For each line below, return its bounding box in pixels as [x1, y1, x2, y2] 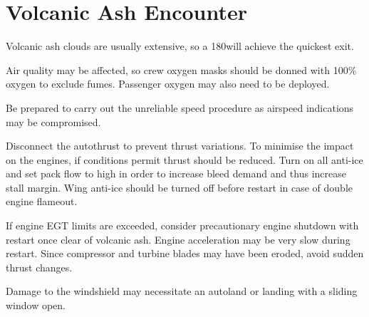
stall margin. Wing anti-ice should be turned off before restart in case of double [6, 180, 353, 194]
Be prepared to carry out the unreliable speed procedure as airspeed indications [6, 100, 354, 115]
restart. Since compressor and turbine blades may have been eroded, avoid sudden [6, 246, 364, 261]
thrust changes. [6, 259, 73, 274]
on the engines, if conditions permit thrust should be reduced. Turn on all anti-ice [6, 152, 363, 167]
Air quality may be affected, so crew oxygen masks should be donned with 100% [6, 62, 357, 77]
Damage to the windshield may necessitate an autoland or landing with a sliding [6, 284, 358, 298]
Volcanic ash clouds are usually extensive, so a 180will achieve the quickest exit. [6, 38, 354, 53]
